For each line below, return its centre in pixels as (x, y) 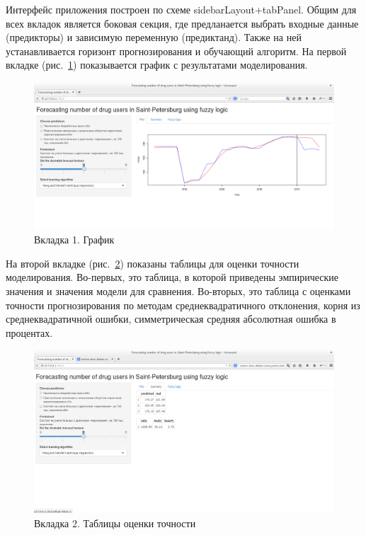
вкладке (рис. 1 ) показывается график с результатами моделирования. (157, 65)
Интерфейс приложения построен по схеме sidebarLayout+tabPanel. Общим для (181, 9)
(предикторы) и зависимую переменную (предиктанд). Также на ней (154, 37)
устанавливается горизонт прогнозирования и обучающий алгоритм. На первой (176, 51)
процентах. (29, 332)
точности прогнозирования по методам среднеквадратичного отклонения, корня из (183, 305)
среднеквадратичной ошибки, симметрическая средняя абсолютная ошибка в (171, 319)
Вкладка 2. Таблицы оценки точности (115, 523)
